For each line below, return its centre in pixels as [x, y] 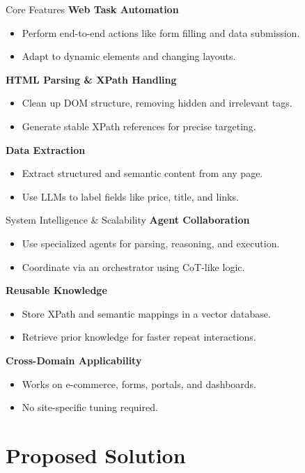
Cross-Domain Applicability [74, 360]
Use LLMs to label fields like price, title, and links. [130, 196]
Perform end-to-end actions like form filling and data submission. [161, 32]
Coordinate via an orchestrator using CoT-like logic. [133, 266]
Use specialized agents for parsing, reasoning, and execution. [151, 243]
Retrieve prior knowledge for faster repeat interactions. [139, 337]
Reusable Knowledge [56, 290]
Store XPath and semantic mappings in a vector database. [146, 313]
